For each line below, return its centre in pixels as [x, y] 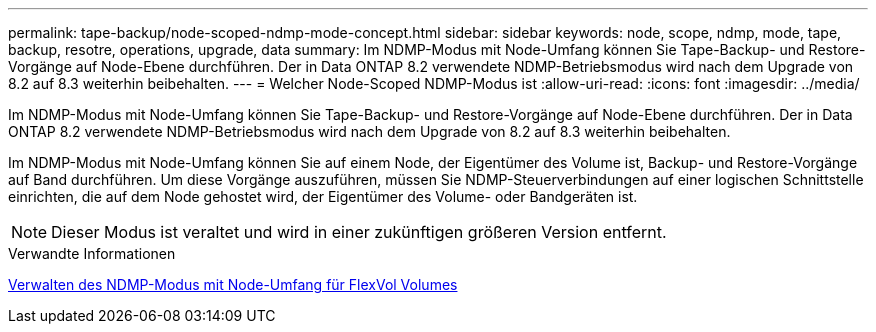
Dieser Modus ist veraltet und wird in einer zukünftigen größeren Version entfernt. [359, 232]
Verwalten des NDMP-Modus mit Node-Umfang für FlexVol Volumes [233, 284]
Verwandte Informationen [92, 253]
